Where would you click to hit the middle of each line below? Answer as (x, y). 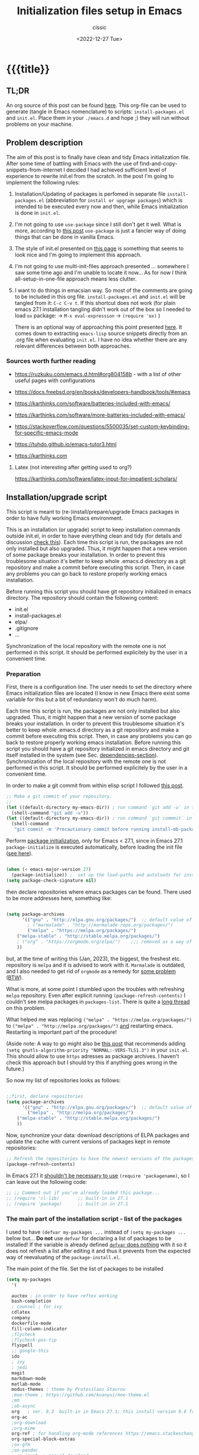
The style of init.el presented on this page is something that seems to (99, 248)
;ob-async (23, 1406)
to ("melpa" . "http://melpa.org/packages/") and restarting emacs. (90, 1025)
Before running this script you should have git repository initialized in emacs (99, 591)
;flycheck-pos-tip (34, 1340)
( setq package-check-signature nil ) (51, 880)
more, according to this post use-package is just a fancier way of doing (100, 230)
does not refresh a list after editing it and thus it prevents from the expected (98, 1251)
